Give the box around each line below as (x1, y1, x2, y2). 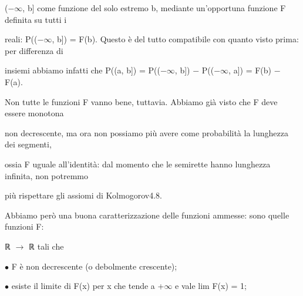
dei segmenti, (5, 138, 52, 150)
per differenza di (5, 44, 63, 56)
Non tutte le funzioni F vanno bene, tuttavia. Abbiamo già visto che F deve (5, 95, 278, 107)
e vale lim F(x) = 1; (175, 280, 247, 292)
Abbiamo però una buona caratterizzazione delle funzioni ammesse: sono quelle (5, 208, 289, 221)
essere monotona (5, 107, 64, 119)
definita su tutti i (5, 13, 67, 25)
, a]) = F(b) (228, 64, 272, 76)
